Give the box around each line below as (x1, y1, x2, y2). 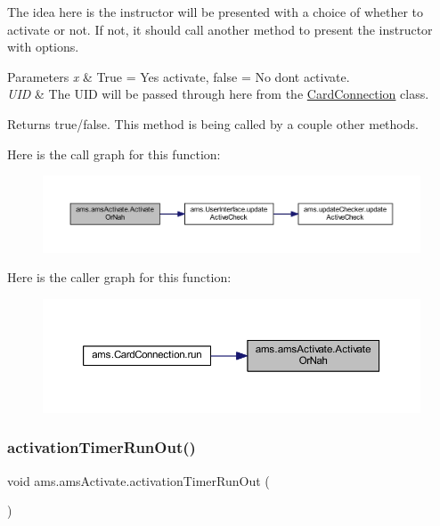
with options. (7, 37, 79, 56)
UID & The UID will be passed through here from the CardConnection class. (7, 85, 429, 103)
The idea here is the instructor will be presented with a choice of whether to (7, 3, 424, 20)
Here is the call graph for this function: (7, 144, 221, 163)
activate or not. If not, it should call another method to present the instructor (7, 20, 433, 38)
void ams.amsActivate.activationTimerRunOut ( (7, 471, 270, 490)
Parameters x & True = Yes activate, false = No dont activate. (7, 67, 350, 85)
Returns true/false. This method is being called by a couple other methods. (7, 114, 419, 133)
